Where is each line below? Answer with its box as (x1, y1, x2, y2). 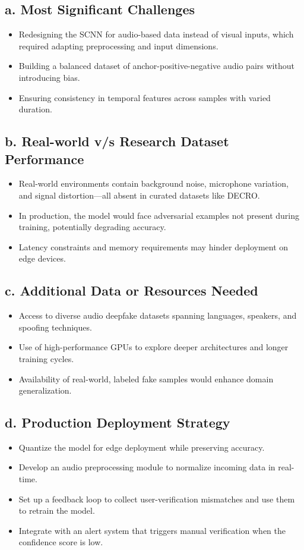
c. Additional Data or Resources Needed (5, 281, 258, 300)
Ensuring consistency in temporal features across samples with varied (18, 91, 271, 103)
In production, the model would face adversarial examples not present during (18, 209, 299, 221)
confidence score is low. (18, 536, 103, 548)
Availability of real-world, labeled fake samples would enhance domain (18, 372, 274, 385)
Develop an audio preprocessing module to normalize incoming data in (18, 461, 275, 473)
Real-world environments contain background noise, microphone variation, (18, 177, 289, 190)
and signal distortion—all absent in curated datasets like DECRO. (18, 188, 260, 201)
